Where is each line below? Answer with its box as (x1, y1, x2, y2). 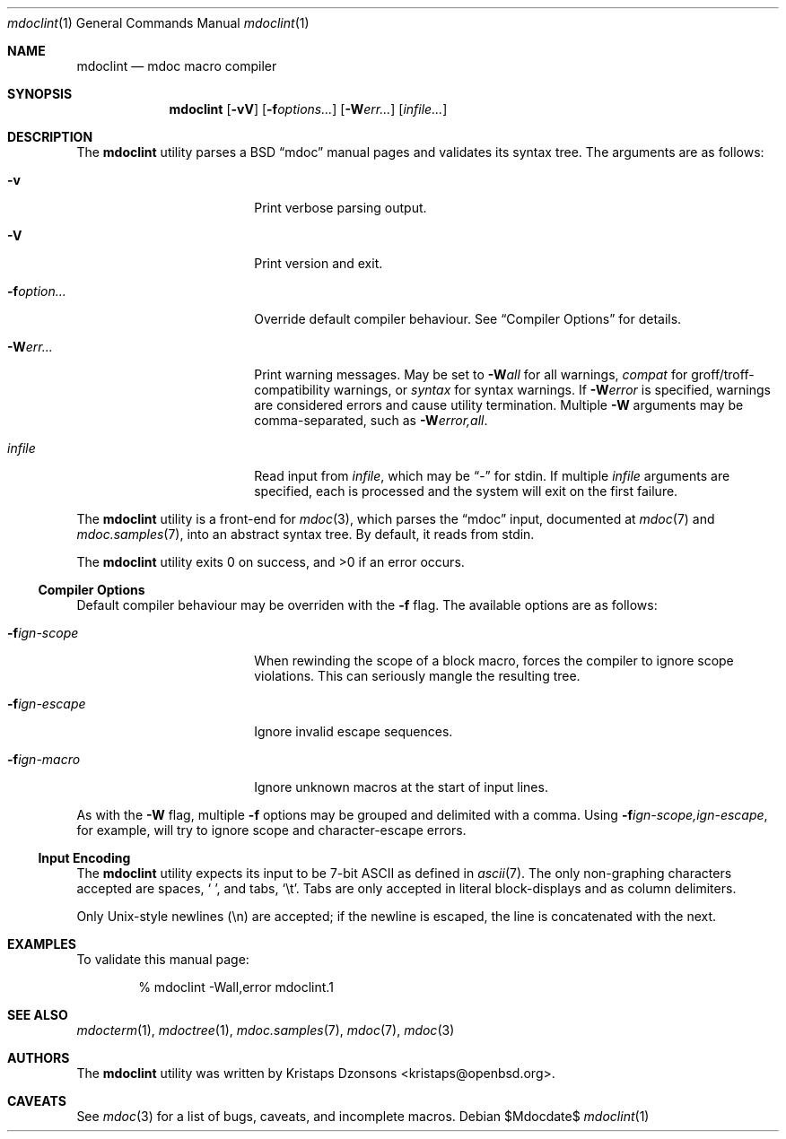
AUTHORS (7, 1050, 70, 1065)
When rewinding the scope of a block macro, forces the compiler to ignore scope (254, 653, 734, 668)
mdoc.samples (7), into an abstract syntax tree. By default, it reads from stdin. (76, 526, 535, 542)
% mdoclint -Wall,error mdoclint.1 (138, 979, 334, 995)
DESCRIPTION (7, 129, 93, 144)
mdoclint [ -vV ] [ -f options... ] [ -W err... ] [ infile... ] (169, 101, 448, 117)
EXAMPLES (7, 936, 76, 952)
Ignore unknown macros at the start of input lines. (254, 779, 548, 795)
